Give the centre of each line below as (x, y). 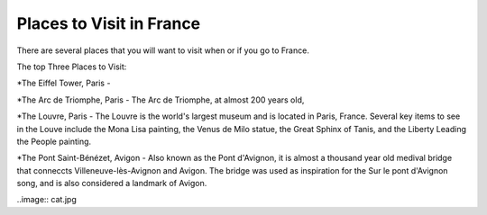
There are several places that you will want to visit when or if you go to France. (163, 50)
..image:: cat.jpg (46, 200)
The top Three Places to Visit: (72, 67)
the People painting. (54, 141)
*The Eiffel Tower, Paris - (64, 83)
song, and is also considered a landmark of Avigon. (112, 184)
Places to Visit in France (109, 23)
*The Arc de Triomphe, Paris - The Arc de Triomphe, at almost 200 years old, (161, 100)
